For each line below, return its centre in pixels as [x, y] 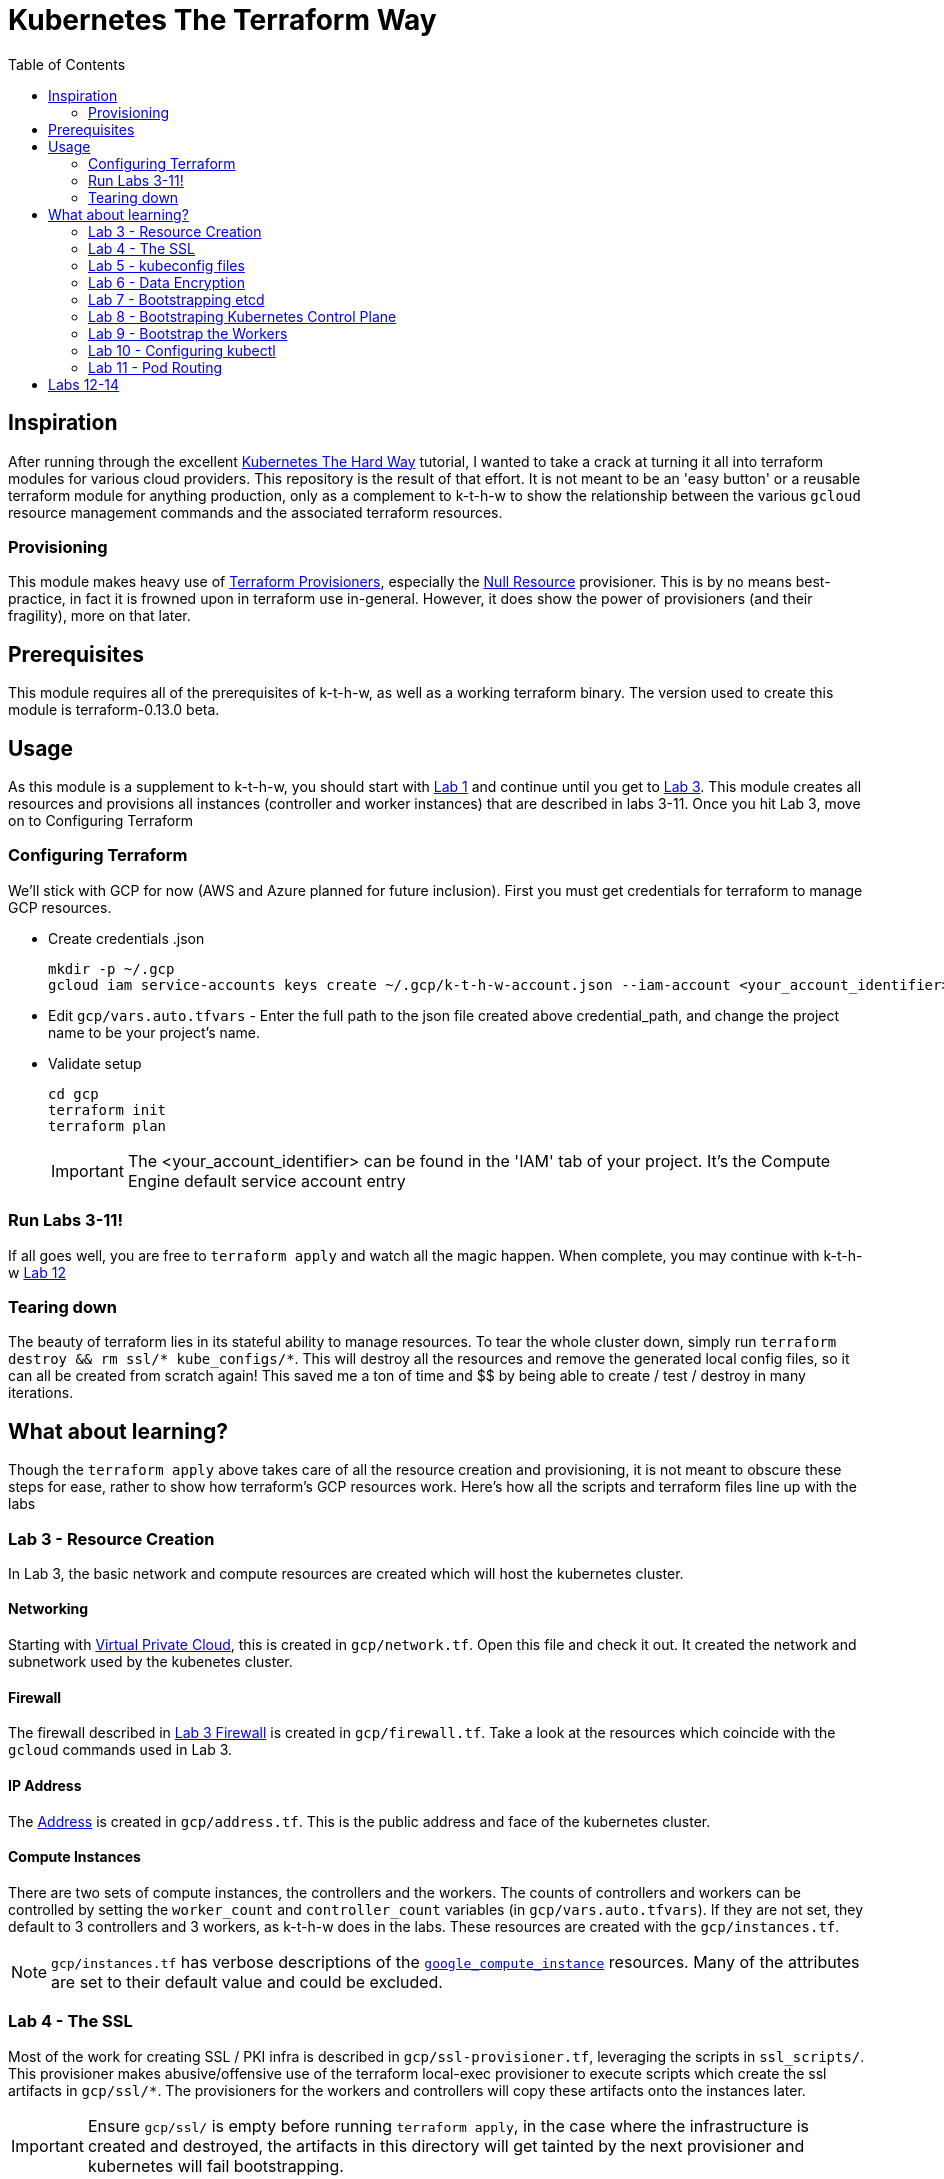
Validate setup [95, 1063]
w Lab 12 [37, 1272]
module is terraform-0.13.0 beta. [114, 710]
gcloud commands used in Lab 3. [120, 1750]
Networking [48, 1609]
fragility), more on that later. [99, 616]
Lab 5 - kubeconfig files [166, 265]
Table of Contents [67, 64]
